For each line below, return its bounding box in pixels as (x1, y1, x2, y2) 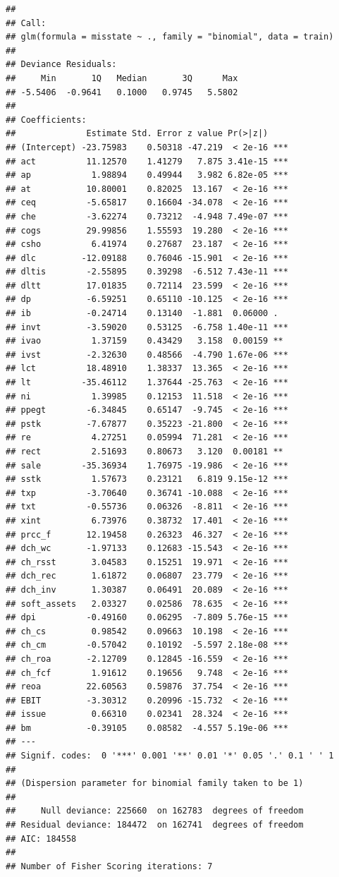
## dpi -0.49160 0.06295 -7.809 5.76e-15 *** (6, 612, 288, 623)
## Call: (6, 18, 47, 28)
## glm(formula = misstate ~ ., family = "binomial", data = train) (6, 32, 334, 42)
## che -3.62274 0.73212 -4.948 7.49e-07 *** (6, 211, 288, 222)
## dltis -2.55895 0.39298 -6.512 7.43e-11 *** (6, 267, 288, 277)
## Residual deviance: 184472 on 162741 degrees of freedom (6, 820, 304, 830)
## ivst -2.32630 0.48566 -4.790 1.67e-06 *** (6, 349, 288, 360)
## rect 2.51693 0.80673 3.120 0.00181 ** (6, 447, 283, 456)
